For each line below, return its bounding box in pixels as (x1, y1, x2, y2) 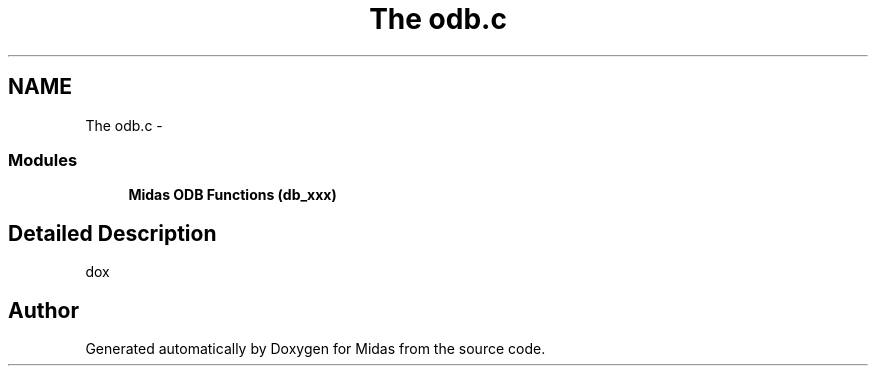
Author (8, 297, 79, 323)
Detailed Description (8, 220, 217, 246)
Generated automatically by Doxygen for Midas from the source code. (85, 340, 546, 358)
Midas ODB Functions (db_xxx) (128, 186, 337, 204)
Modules (8, 149, 78, 170)
